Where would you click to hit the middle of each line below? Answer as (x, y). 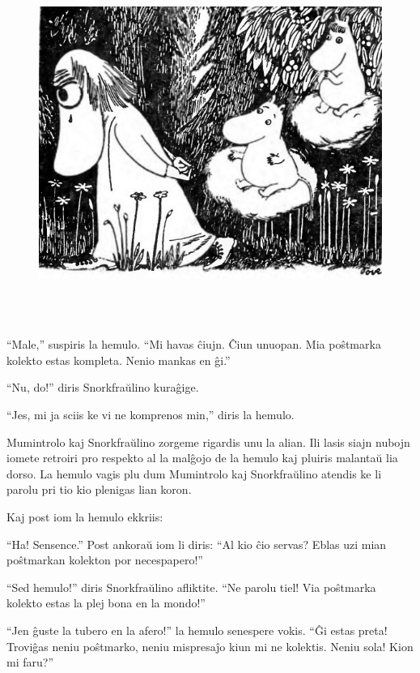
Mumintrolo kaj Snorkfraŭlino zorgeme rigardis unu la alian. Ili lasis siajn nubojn (208, 442)
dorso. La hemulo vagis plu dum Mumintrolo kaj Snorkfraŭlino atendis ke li (194, 473)
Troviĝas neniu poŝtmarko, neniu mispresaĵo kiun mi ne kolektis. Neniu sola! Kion (210, 646)
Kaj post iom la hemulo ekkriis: (85, 517)
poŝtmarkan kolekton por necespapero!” (105, 560)
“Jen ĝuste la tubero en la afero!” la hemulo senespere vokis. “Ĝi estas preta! (197, 630)
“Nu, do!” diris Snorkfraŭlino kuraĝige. (103, 387)
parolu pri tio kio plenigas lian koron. (99, 489)
